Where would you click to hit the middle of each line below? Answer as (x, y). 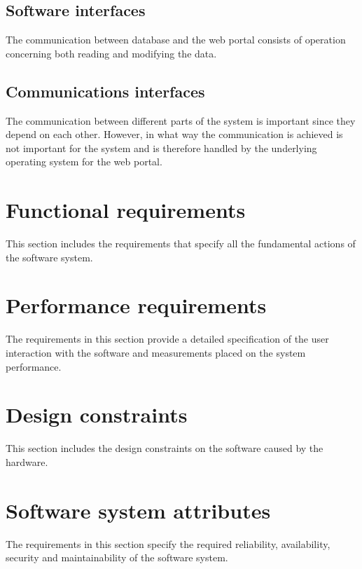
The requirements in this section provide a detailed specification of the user (167, 339)
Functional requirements (126, 210)
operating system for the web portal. (84, 162)
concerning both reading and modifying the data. (111, 53)
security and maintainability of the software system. (117, 557)
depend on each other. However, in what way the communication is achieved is (174, 134)
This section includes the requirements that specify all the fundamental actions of (181, 244)
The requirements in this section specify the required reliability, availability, (168, 543)
